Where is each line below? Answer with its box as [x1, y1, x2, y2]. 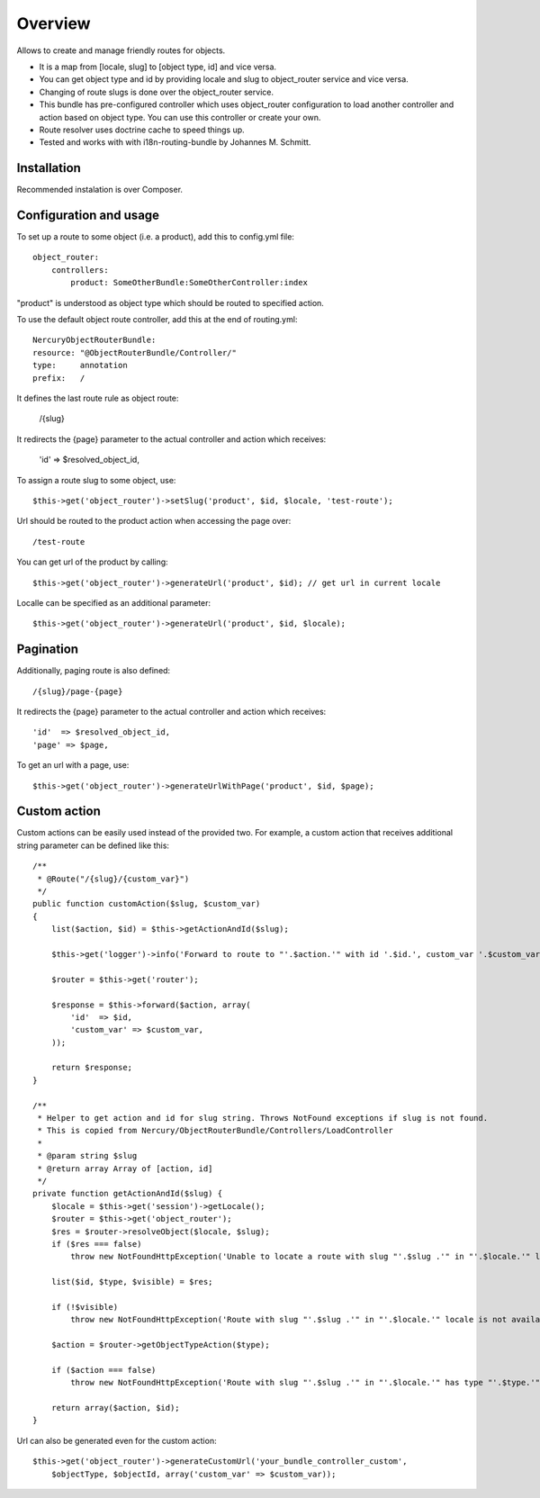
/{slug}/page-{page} [32, 686, 123, 697]
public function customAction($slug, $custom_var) [32, 898, 261, 909]
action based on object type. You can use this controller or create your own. [39, 112, 321, 122]
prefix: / [32, 373, 85, 383]
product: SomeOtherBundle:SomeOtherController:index [70, 277, 308, 288]
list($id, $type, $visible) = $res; [50, 1277, 213, 1287]
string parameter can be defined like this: [16, 840, 170, 851]
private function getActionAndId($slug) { [32, 1188, 223, 1199]
